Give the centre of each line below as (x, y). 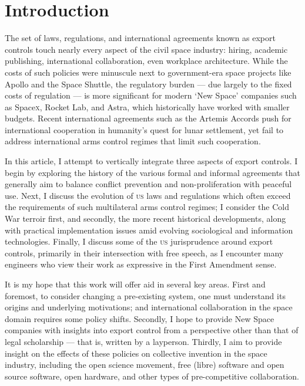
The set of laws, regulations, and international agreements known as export (140, 38)
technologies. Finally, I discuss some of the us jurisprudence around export (139, 241)
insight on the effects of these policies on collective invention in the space (136, 353)
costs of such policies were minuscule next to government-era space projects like (148, 72)
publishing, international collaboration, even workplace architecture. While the (146, 61)
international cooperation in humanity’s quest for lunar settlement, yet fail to (144, 129)
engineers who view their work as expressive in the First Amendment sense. (141, 264)
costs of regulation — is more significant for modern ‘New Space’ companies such (151, 95)
